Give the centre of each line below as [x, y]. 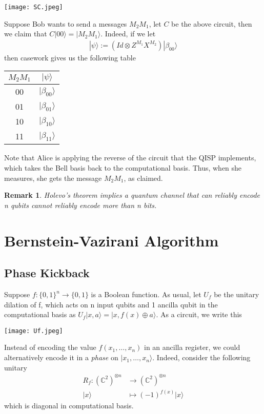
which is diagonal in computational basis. [69, 406]
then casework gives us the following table [70, 57]
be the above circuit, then [212, 23]
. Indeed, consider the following [201, 357]
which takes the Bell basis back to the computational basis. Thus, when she [123, 168]
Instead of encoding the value [50, 347]
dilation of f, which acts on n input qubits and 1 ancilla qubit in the [111, 304]
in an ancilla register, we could [192, 347]
